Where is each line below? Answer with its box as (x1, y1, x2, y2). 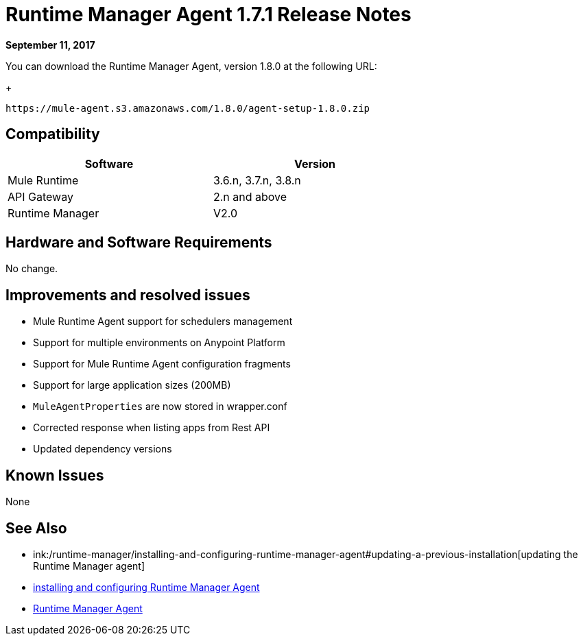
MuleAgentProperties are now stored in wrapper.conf (33, 400, 287, 413)
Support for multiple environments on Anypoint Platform (33, 337, 285, 349)
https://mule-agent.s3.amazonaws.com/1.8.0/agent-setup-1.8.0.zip (5, 102, 370, 114)
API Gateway (8, 189, 73, 204)
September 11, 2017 (5, 38, 95, 51)
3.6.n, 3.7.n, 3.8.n (213, 173, 301, 187)
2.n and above (213, 189, 287, 204)
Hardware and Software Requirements (5, 234, 272, 252)
